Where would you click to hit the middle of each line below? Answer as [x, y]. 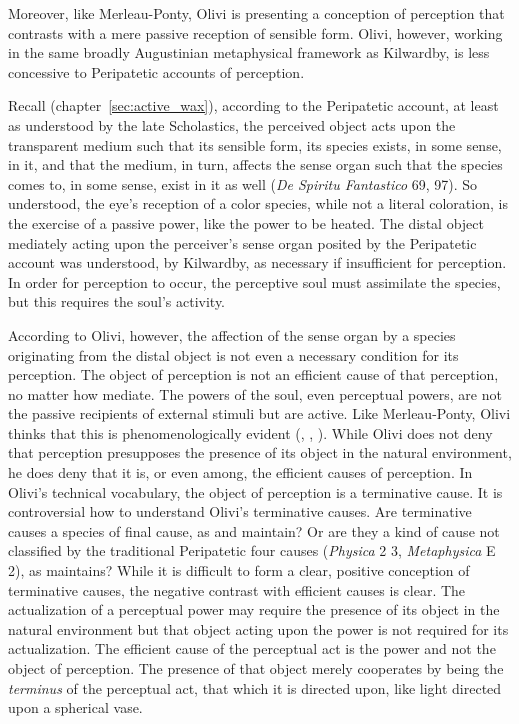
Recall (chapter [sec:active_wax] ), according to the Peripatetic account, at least [253, 105]
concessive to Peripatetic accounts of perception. [156, 71]
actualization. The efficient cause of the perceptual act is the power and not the [252, 648]
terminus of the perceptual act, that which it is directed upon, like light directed [255, 687]
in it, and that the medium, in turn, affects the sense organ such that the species [255, 164]
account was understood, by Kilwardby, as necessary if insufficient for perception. [257, 262]
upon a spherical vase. [75, 707]
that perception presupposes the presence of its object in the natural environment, [260, 452]
